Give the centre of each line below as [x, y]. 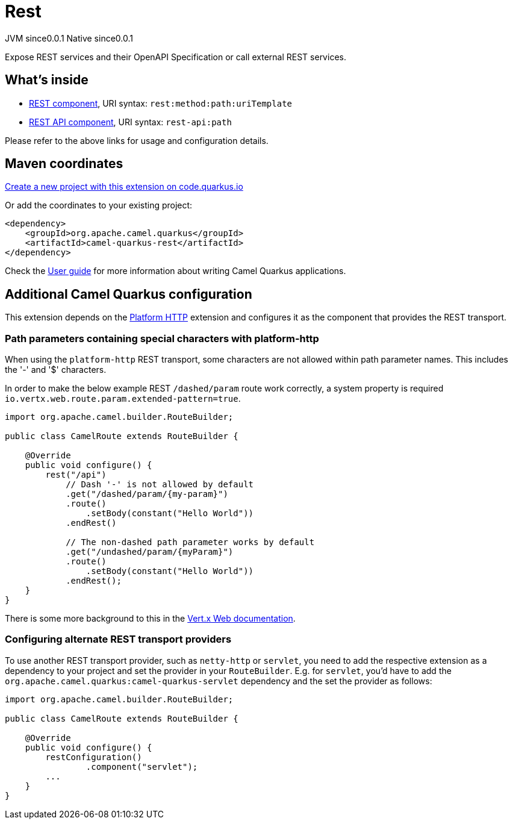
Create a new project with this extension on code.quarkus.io [124, 187]
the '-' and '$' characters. [56, 370]
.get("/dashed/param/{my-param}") [147, 494]
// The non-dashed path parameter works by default [190, 542]
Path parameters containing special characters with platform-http [162, 338]
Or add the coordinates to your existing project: [99, 205]
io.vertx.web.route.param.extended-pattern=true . [123, 399]
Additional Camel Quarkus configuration [129, 294]
